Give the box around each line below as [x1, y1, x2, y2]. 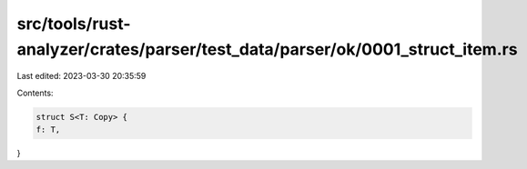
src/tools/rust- [16, 14, 131, 34]
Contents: [16, 87, 54, 98]
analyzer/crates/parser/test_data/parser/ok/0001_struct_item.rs [16, 39, 518, 59]
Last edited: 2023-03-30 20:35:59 [16, 71, 147, 82]
